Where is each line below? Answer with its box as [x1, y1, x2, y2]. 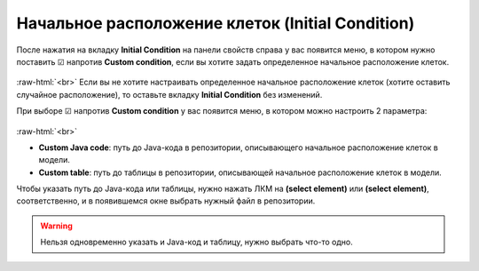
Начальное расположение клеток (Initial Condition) [16, 13, 415, 33]
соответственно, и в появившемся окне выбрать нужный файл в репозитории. [16, 195, 316, 206]
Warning [40, 220, 73, 231]
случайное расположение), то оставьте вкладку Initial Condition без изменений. [16, 89, 323, 100]
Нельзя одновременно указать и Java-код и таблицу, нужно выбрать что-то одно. [40, 236, 354, 248]
